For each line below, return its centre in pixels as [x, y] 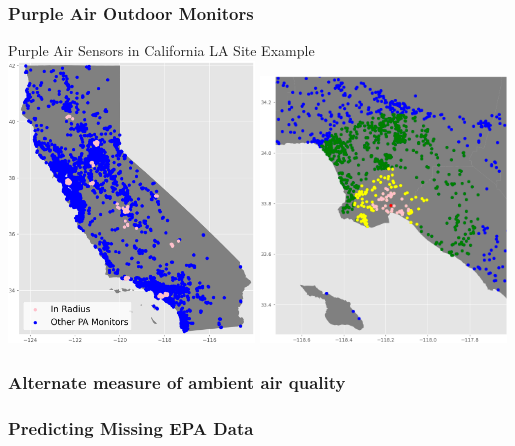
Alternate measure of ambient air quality [177, 381]
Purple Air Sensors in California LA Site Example [161, 50]
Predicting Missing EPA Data [131, 427]
